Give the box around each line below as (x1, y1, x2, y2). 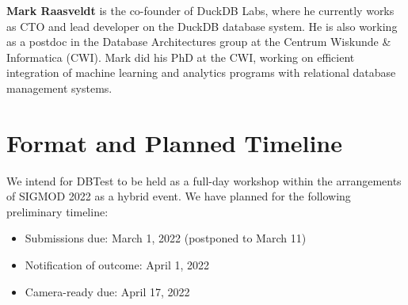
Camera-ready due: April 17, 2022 (25, 283, 190, 299)
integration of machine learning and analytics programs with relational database (6, 64, 396, 81)
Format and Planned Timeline (6, 126, 343, 158)
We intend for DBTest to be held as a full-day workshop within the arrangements (6, 172, 402, 189)
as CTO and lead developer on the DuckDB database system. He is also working (6, 17, 398, 34)
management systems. (6, 79, 112, 96)
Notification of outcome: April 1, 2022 (25, 257, 210, 273)
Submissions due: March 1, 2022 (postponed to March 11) (25, 230, 307, 246)
